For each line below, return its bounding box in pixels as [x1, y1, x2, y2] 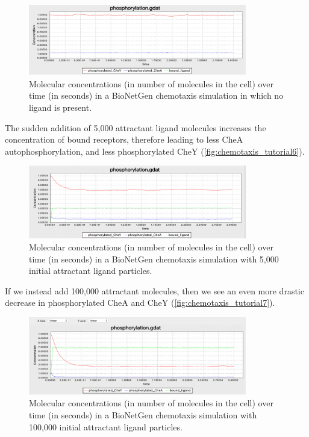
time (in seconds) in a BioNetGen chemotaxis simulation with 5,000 [29, 252, 279, 265]
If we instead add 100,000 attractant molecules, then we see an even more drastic [5, 284, 304, 297]
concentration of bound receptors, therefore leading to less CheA [5, 133, 243, 146]
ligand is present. [29, 101, 92, 113]
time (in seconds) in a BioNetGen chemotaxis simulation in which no [29, 89, 284, 102]
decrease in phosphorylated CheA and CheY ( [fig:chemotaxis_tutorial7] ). [5, 296, 275, 309]
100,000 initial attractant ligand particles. [29, 420, 183, 433]
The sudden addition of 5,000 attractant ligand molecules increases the [5, 121, 266, 134]
